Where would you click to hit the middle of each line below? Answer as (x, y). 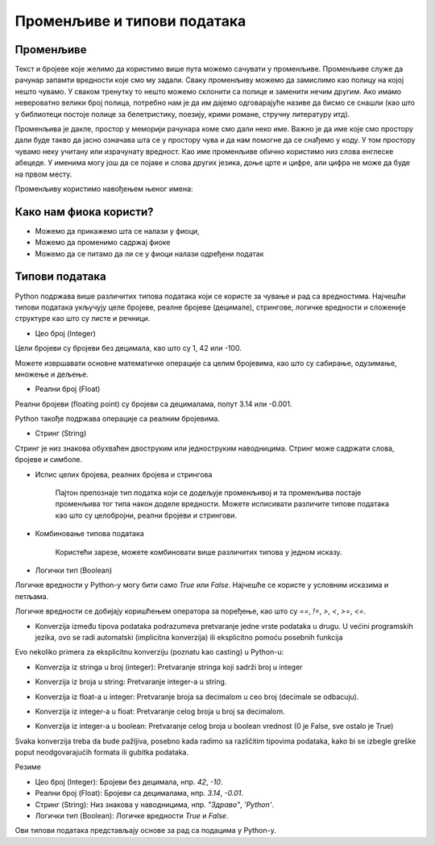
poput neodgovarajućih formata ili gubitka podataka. (102, 752)
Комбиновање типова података (89, 534)
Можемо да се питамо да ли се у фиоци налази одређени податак (149, 253)
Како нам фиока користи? (84, 212)
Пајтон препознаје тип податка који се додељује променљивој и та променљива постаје (208, 493)
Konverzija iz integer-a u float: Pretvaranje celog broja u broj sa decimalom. (160, 711)
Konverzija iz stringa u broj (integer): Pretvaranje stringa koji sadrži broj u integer (169, 667)
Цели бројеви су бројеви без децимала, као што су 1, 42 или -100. (128, 348)
